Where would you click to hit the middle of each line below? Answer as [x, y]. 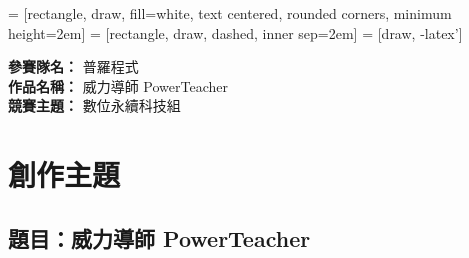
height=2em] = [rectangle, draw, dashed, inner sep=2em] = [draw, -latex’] [235, 32]
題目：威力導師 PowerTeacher [159, 237]
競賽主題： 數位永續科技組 [94, 105]
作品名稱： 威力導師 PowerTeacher [118, 85]
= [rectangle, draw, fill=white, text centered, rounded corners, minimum [230, 13]
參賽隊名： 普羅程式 [73, 66]
